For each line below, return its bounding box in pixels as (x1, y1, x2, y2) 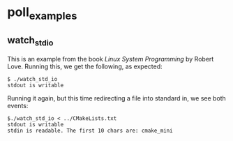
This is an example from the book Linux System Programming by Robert (7, 54, 214, 63)
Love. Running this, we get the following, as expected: (7, 62, 163, 70)
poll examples (7, 4, 77, 22)
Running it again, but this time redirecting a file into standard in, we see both (7, 94, 227, 102)
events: (7, 101, 29, 110)
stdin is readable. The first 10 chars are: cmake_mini (7, 127, 173, 134)
